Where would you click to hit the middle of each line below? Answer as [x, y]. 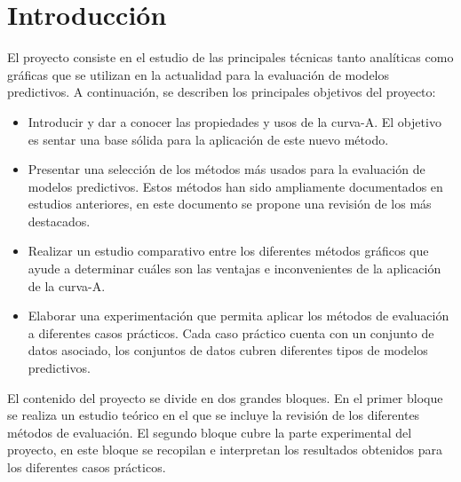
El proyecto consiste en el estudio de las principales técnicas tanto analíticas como [230, 57]
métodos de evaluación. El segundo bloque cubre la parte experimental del [210, 432]
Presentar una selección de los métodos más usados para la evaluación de [227, 169]
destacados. [59, 221]
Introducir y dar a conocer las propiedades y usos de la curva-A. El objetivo [234, 121]
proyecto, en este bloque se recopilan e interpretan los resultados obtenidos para [225, 450]
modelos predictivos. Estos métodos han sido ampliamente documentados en [235, 186]
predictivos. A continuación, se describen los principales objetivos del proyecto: [222, 92]
